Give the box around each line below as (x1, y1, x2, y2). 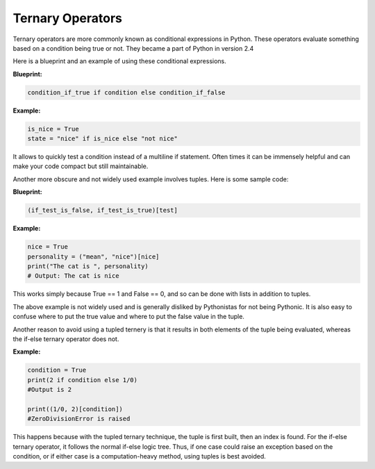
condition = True (27, 366, 87, 375)
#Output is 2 (27, 386, 72, 394)
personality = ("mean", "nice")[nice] (27, 252, 160, 261)
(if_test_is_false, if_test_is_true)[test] (27, 206, 178, 215)
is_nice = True (27, 125, 79, 133)
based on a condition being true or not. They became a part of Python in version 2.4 (12, 44, 254, 52)
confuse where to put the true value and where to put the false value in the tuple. (12, 313, 244, 321)
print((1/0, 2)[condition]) (27, 405, 123, 413)
